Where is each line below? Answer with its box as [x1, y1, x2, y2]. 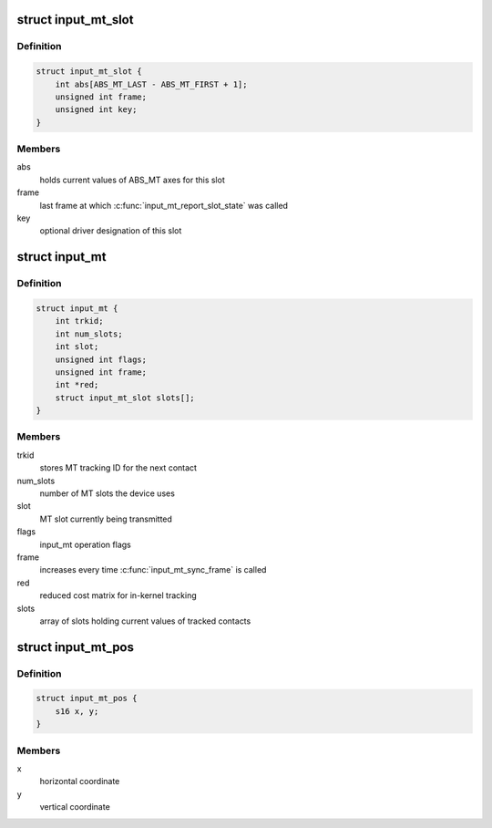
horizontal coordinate [39, 776, 120, 787]
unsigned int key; [55, 105, 138, 115]
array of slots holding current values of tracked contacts [39, 616, 251, 626]
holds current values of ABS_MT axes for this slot [39, 174, 225, 185]
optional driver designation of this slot [39, 225, 182, 236]
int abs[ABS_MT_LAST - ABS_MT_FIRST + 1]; [55, 78, 248, 89]
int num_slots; [55, 328, 123, 339]
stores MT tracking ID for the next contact [39, 462, 198, 473]
